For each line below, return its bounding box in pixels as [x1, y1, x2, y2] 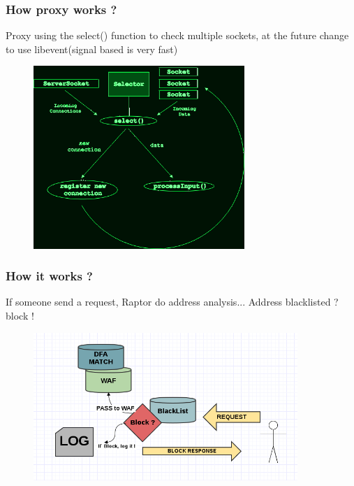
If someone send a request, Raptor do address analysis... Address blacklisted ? [6, 294, 339, 309]
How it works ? [6, 267, 94, 285]
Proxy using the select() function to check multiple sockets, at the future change [6, 28, 349, 43]
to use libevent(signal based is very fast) [6, 41, 178, 56]
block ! [6, 308, 34, 323]
